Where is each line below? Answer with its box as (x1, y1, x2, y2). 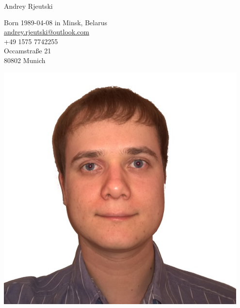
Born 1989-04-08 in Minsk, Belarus (4, 17, 107, 27)
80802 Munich (4, 55, 46, 65)
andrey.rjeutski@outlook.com (4, 27, 89, 37)
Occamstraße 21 (4, 46, 51, 56)
